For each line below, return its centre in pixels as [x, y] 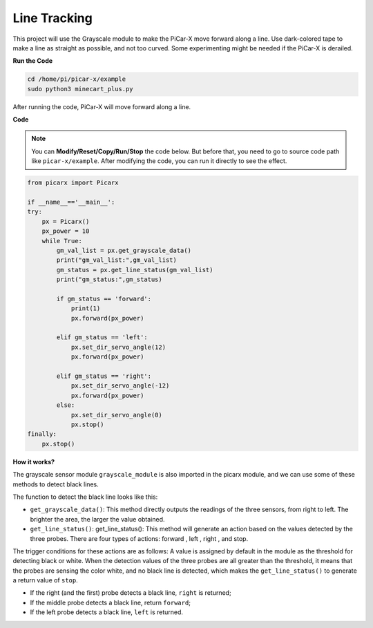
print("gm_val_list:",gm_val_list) [117, 260]
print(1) [86, 308]
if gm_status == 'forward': [104, 298]
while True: [62, 241]
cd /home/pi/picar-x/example [77, 79]
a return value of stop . [46, 580]
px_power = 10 [66, 231]
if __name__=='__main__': [71, 202]
